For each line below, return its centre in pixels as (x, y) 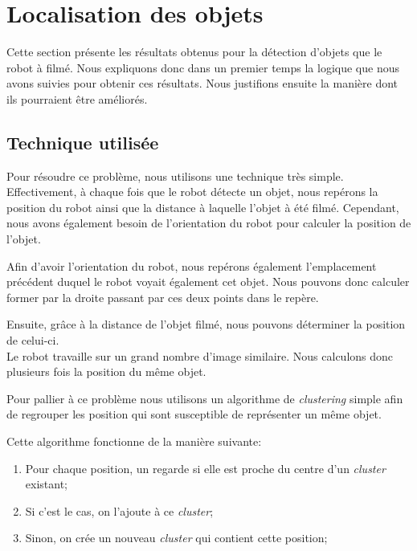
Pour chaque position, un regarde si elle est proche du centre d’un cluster (205, 468)
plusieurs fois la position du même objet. (106, 371)
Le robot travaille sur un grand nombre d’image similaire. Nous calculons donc (200, 355)
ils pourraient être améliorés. (77, 98)
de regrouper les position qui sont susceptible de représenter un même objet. (194, 414)
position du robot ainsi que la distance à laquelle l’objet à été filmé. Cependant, (203, 207)
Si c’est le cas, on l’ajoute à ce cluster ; (119, 510)
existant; (46, 484)
